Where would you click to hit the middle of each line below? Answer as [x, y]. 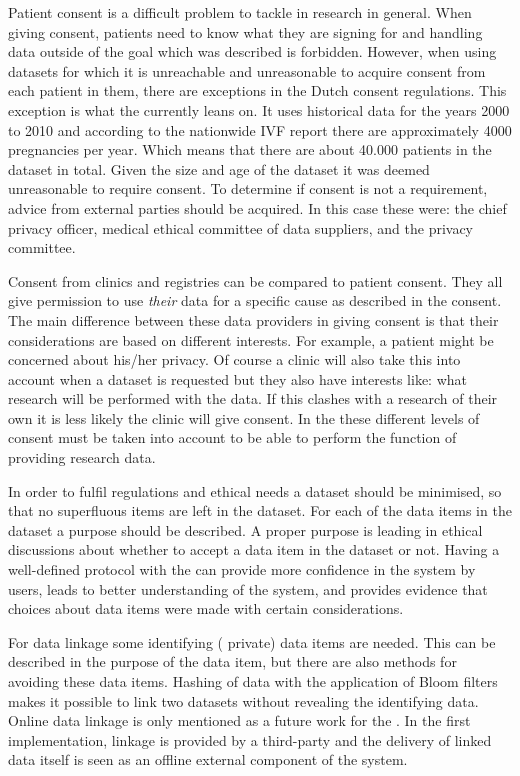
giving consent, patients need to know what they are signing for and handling [245, 31]
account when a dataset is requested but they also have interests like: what [237, 378]
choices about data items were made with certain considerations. [206, 608]
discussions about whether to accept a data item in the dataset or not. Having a [254, 549]
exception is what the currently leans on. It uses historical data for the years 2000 [259, 109]
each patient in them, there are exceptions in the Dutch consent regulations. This [257, 90]
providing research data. [82, 457]
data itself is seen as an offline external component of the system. [208, 759]
